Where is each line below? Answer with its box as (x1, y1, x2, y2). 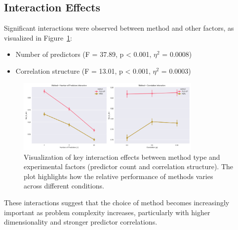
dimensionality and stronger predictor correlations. (4, 217, 158, 227)
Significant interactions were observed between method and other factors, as (4, 23, 234, 33)
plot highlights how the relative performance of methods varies (24, 171, 213, 181)
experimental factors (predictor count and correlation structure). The (24, 161, 233, 172)
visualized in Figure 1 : (4, 32, 73, 43)
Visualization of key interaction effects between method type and (24, 151, 220, 162)
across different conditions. (24, 181, 104, 191)
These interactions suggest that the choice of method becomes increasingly (4, 197, 230, 208)
